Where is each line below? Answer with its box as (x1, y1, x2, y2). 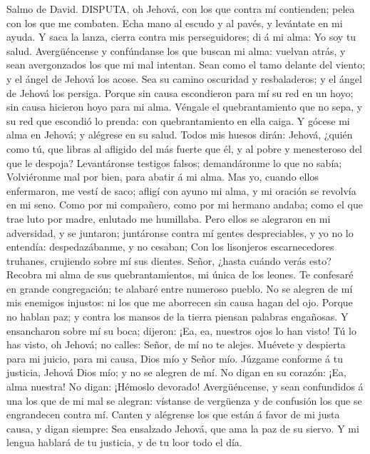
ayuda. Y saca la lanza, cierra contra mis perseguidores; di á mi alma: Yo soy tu (6, 29, 356, 44)
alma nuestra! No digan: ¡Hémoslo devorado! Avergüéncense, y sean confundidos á (6, 379, 364, 394)
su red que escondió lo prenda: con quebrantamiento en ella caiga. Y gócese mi (6, 113, 350, 128)
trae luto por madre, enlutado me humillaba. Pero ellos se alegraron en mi (6, 211, 331, 226)
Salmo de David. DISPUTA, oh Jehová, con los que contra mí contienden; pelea (6, 1, 355, 16)
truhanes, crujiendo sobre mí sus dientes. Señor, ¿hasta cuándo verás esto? (6, 253, 332, 268)
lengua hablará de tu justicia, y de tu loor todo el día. (6, 435, 242, 450)
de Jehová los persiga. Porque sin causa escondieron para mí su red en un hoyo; (6, 85, 354, 100)
